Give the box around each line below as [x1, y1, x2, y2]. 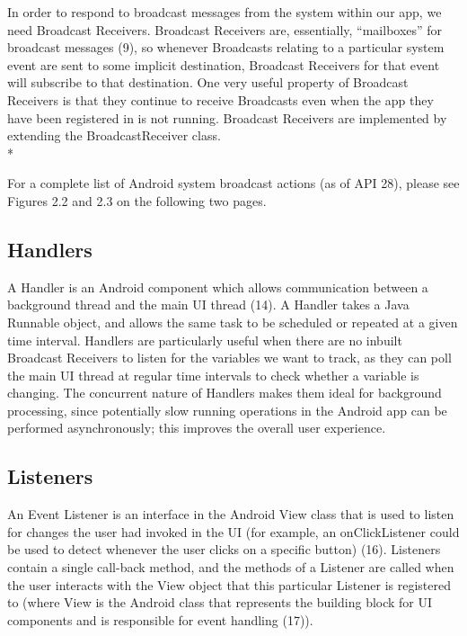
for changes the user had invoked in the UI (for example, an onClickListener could [7, 522, 460, 541]
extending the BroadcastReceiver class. [7, 126, 221, 145]
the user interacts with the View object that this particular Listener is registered [7, 575, 452, 594]
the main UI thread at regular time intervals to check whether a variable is [7, 365, 419, 384]
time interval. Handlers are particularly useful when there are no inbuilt [7, 330, 402, 349]
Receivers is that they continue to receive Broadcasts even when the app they [7, 90, 434, 109]
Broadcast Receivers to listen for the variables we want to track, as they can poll [7, 348, 452, 367]
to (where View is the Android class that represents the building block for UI [7, 593, 433, 612]
